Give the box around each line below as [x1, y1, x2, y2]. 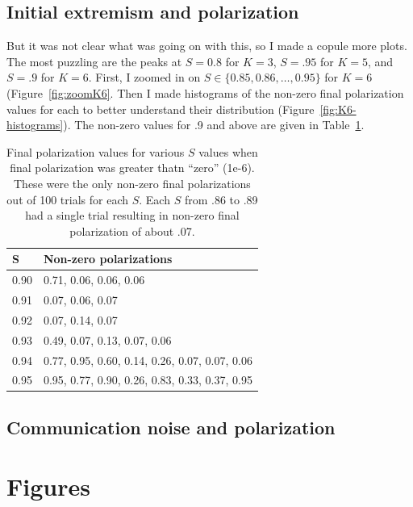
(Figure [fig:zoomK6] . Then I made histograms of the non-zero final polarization [6, 84, 404, 101]
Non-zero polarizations [43, 250, 173, 267]
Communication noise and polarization [6, 414, 336, 439]
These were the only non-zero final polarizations [14, 174, 251, 191]
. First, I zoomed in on [88, 69, 201, 86]
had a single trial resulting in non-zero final [25, 207, 240, 224]
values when [198, 143, 258, 160]
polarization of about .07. [69, 222, 195, 239]
